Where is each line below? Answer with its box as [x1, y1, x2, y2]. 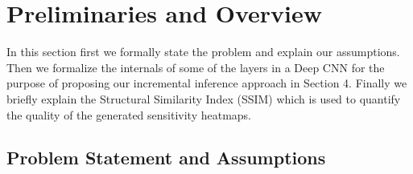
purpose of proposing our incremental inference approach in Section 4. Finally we [6, 75, 407, 91]
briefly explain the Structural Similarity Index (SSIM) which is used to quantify [6, 90, 401, 107]
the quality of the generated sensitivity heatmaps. [6, 106, 251, 123]
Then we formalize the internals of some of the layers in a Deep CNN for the [6, 59, 385, 75]
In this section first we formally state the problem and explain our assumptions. [6, 43, 400, 60]
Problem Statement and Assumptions [6, 145, 326, 170]
